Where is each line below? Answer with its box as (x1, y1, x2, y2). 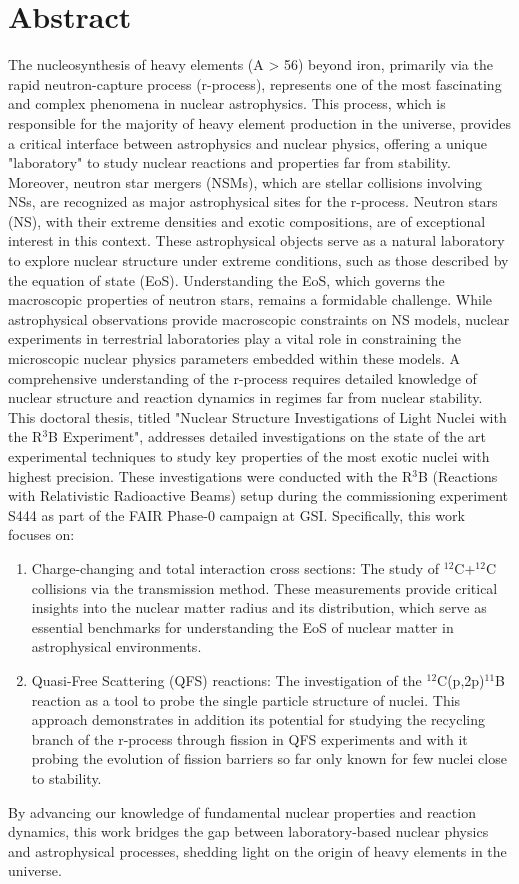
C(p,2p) (437, 669, 485, 690)
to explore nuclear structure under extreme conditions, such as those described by (8, 250, 509, 271)
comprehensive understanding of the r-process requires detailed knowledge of (8, 367, 477, 388)
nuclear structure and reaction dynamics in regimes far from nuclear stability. (8, 387, 483, 408)
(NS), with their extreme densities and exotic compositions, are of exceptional (8, 210, 486, 231)
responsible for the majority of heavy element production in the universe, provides (8, 112, 512, 133)
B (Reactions (417, 465, 498, 486)
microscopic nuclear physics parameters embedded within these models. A (8, 348, 461, 369)
